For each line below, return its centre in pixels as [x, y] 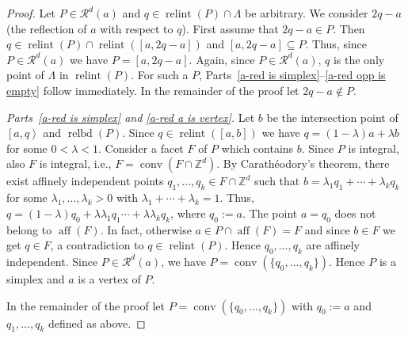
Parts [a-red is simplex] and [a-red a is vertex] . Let [131, 117]
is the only [359, 59]
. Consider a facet [141, 148]
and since [327, 229]
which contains [257, 148]
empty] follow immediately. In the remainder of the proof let [153, 90]
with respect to [137, 28]
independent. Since [52, 261]
